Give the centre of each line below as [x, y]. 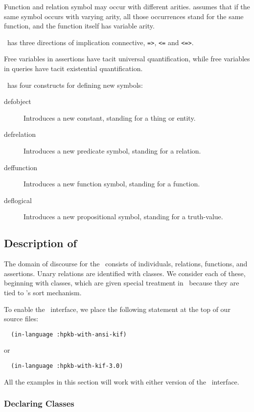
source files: [21, 319]
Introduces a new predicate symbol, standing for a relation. [112, 151]
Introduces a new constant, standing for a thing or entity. [110, 117]
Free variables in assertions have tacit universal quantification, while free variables [127, 59]
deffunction [21, 167]
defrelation [20, 134]
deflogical [18, 200]
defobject [18, 101]
